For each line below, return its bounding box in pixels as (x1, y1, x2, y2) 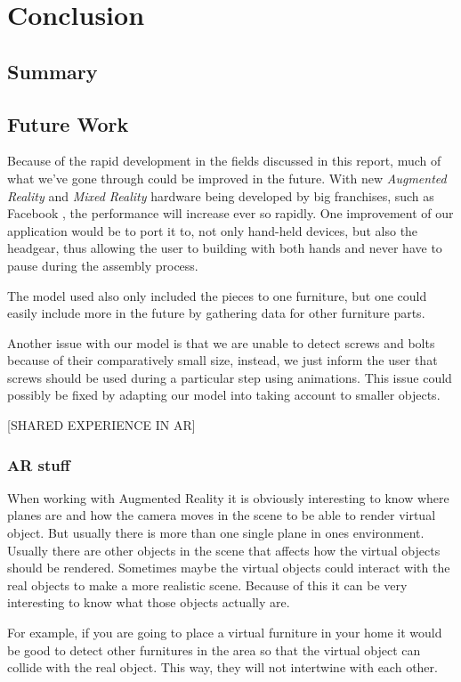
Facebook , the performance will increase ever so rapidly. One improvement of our (7, 204, 454, 223)
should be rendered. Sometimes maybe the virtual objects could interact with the (7, 558, 450, 577)
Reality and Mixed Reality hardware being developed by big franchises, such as (7, 186, 434, 205)
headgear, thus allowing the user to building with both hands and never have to (7, 239, 442, 257)
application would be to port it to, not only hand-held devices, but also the (7, 221, 418, 240)
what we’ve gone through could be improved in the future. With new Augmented (7, 168, 447, 187)
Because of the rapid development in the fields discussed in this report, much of (7, 151, 441, 170)
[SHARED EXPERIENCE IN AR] (7, 416, 196, 434)
